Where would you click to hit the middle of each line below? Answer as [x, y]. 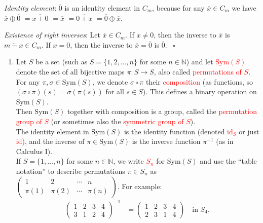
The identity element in [52, 131]
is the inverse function [166, 141]
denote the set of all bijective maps [70, 71]
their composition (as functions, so [199, 81]
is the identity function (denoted [174, 131]
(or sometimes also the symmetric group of [117, 121]
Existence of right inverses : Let [52, 35]
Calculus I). [34, 151]
